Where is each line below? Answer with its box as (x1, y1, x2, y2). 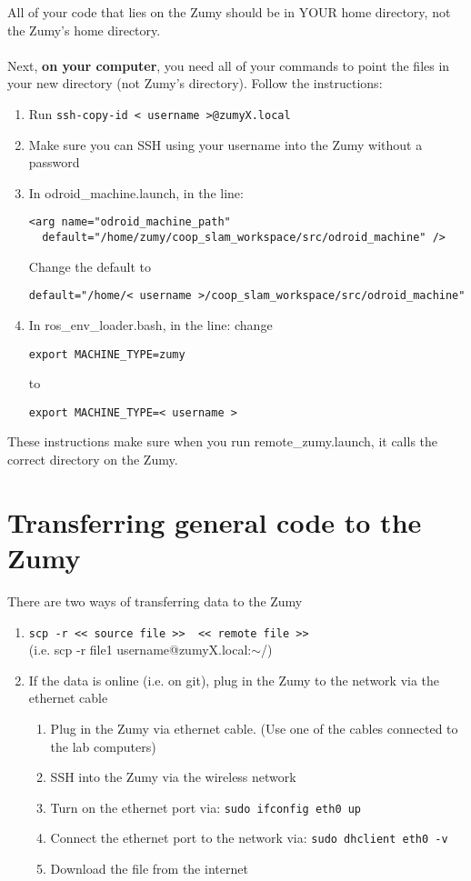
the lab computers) (50, 736, 156, 756)
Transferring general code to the (7, 503, 422, 540)
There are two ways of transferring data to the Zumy (7, 591, 303, 610)
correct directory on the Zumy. (7, 450, 178, 469)
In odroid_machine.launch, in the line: (28, 183, 244, 202)
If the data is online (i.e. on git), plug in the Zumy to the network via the (28, 670, 440, 689)
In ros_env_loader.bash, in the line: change (28, 315, 273, 334)
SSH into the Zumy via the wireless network (50, 767, 296, 786)
